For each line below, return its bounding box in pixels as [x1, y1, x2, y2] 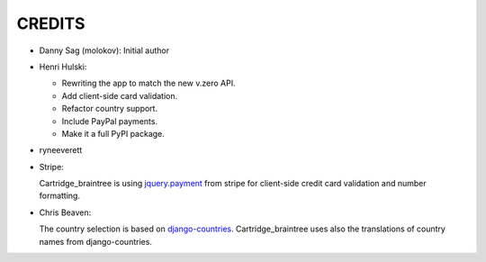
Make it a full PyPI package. [61, 128, 166, 139]
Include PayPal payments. [61, 115, 157, 126]
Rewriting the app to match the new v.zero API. [61, 77, 236, 89]
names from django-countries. [39, 236, 153, 247]
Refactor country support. [61, 104, 157, 114]
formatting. [39, 190, 81, 202]
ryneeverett [39, 145, 83, 156]
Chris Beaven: [39, 207, 92, 218]
